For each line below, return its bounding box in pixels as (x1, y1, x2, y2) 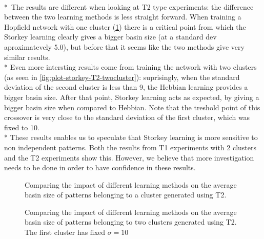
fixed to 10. (4, 122, 39, 132)
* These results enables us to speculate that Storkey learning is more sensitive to (4, 132, 258, 143)
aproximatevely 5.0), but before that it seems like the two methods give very (4, 41, 245, 52)
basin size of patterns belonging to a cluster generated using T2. (25, 189, 227, 200)
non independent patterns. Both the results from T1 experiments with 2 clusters (4, 142, 257, 152)
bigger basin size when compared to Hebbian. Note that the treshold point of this (4, 102, 260, 112)
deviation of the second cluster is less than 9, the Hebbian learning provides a (4, 82, 248, 92)
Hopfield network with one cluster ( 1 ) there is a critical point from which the (4, 21, 246, 32)
